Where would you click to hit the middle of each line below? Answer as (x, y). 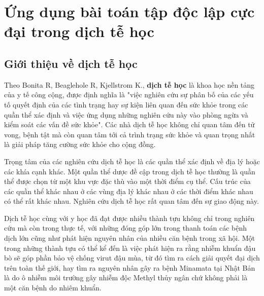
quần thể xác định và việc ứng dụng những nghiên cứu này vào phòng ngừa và (126, 114)
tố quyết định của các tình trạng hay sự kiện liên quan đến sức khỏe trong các (126, 104)
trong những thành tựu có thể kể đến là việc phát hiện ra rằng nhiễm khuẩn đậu (130, 248)
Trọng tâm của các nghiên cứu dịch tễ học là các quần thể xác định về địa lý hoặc (132, 161)
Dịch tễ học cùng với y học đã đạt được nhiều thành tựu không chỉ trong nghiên (129, 218)
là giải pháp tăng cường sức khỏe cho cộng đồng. (80, 144)
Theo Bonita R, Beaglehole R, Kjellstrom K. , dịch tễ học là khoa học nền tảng (129, 84)
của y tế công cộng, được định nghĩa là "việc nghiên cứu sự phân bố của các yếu (129, 95)
